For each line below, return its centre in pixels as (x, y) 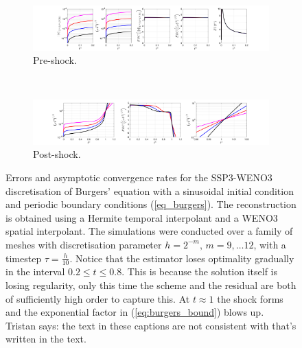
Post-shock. (57, 154)
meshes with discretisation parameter (84, 244)
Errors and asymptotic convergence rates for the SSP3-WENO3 (139, 177)
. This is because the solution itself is (200, 271)
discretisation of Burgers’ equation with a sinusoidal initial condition (150, 190)
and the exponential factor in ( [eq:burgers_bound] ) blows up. (135, 312)
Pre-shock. (55, 60)
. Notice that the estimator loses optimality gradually (182, 258)
